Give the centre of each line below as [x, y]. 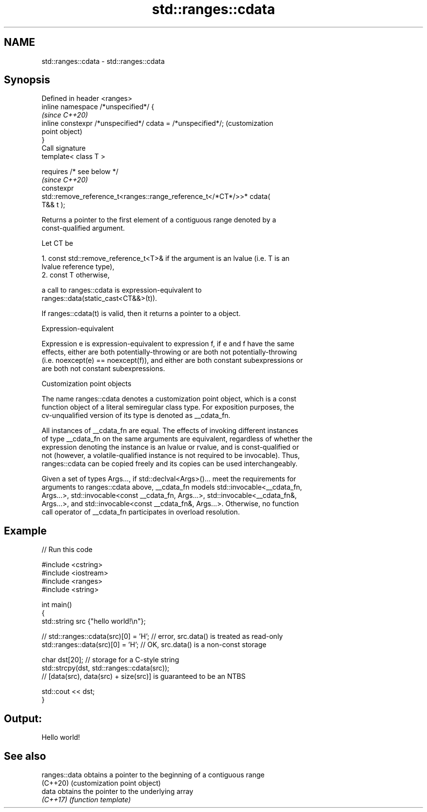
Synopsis [27, 80]
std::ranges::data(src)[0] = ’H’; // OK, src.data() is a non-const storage [154, 645]
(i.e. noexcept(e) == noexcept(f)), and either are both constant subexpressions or [172, 360]
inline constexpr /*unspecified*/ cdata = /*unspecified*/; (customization [157, 123]
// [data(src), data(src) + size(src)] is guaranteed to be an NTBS [144, 676]
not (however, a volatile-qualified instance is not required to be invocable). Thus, [171, 456]
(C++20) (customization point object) [101, 783]
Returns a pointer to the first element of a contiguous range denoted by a [159, 220]
